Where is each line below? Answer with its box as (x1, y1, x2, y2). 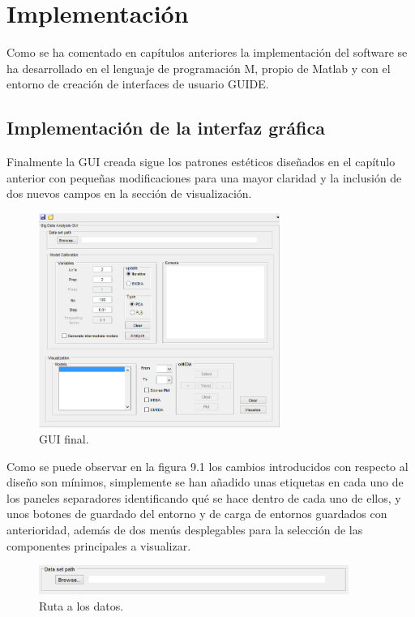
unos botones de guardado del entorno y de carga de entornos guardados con (6, 505, 387, 522)
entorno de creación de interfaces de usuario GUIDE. (6, 75, 269, 92)
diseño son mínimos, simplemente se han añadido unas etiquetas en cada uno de (6, 473, 404, 491)
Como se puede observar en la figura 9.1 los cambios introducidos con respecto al (6, 457, 409, 474)
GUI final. (39, 430, 89, 447)
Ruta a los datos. (39, 598, 124, 615)
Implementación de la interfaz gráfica (6, 115, 325, 140)
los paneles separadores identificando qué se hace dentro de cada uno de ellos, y (6, 489, 401, 506)
